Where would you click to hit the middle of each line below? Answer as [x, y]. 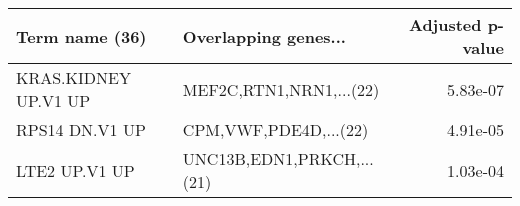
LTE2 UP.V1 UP [75, 170]
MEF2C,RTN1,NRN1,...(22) [281, 89]
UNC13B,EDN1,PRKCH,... [278, 158]
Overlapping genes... [264, 36]
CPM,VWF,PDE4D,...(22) [275, 129]
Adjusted [445, 24]
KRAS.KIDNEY [73, 77]
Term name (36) [81, 36]
